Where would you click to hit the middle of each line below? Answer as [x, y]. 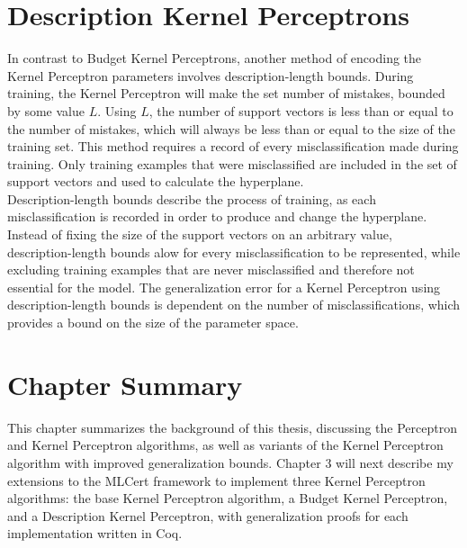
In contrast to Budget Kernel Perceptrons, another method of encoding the [215, 58]
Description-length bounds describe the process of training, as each [192, 198]
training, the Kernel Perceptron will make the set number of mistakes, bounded [226, 93]
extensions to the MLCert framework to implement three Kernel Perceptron [216, 480]
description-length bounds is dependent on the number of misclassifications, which [234, 305]
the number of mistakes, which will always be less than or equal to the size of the [231, 128]
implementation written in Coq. [95, 533]
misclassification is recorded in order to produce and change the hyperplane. [217, 216]
